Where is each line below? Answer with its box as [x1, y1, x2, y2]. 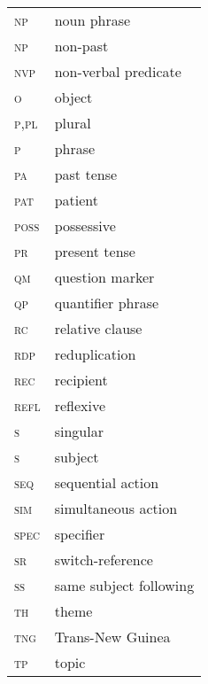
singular [54, 421, 104, 441]
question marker [54, 267, 155, 287]
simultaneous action [54, 498, 178, 518]
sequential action [54, 472, 159, 493]
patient [54, 190, 99, 210]
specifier [54, 524, 105, 544]
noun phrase [54, 10, 131, 30]
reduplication [54, 344, 136, 364]
